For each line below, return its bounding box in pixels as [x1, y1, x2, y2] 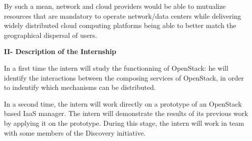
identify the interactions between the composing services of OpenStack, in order [4, 72, 244, 83]
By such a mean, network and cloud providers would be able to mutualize [4, 1, 226, 11]
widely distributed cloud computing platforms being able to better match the [4, 20, 236, 30]
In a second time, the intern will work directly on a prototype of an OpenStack [4, 98, 242, 109]
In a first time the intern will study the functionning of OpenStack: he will [4, 62, 228, 73]
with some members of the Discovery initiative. [4, 127, 146, 138]
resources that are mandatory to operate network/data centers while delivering [4, 10, 241, 21]
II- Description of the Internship [4, 46, 116, 56]
